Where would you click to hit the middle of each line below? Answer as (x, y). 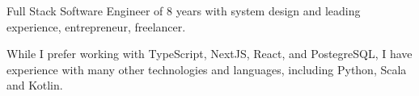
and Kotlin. (35, 85)
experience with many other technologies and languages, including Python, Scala (207, 69)
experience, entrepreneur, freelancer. (96, 26)
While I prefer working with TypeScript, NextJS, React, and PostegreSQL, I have (209, 54)
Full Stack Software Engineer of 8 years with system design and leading (184, 10)
